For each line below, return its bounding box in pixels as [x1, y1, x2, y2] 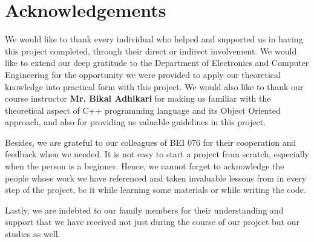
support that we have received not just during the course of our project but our [5, 215, 300, 228]
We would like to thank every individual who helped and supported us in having [5, 33, 303, 45]
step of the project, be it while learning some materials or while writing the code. [5, 183, 306, 196]
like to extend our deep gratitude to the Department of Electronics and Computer [5, 56, 309, 69]
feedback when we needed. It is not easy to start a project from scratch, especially [5, 148, 309, 160]
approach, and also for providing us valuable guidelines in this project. [5, 116, 266, 128]
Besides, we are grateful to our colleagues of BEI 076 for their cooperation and [5, 136, 296, 148]
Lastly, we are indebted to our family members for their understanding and [5, 203, 284, 216]
